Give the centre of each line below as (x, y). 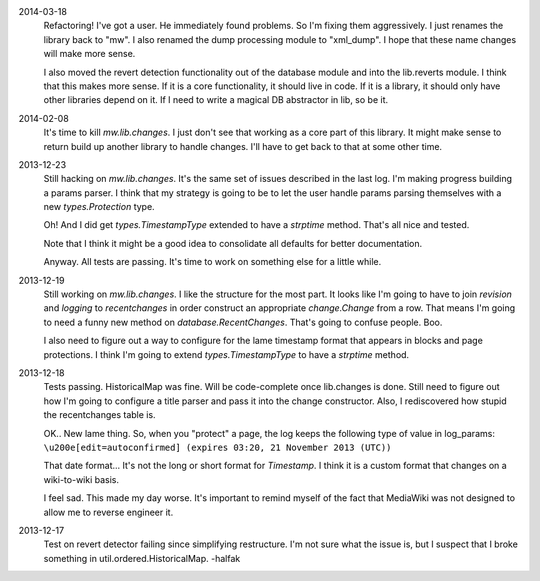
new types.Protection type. (99, 207)
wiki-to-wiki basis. (81, 479)
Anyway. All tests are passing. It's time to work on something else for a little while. (212, 262)
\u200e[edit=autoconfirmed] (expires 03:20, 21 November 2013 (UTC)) (217, 447)
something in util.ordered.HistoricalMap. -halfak (142, 558)
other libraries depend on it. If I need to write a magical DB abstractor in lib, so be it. (216, 100)
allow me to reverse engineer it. (108, 512)
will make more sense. (89, 54)
